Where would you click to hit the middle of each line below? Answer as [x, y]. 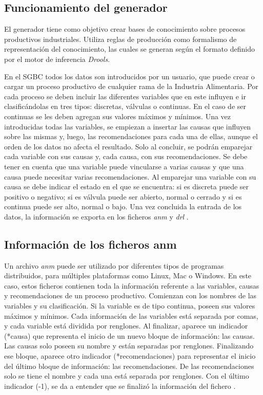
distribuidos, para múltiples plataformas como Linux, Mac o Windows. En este [128, 276]
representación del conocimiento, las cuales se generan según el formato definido [129, 49]
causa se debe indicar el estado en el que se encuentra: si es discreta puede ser [127, 186]
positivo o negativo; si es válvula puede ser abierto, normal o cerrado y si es [123, 196]
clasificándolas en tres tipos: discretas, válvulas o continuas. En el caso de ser [125, 106]
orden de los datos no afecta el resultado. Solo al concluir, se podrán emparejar [128, 146]
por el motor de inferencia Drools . [57, 59]
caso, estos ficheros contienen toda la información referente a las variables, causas [132, 285]
